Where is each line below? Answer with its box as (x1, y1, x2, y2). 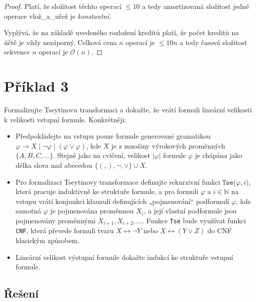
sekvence (4, 47, 30, 57)
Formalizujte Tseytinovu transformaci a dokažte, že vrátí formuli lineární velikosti (4, 104, 252, 115)
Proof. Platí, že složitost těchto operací (4, 1, 122, 11)
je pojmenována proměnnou (50, 205, 134, 216)
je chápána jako (195, 150, 242, 160)
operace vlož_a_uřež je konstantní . (4, 10, 111, 21)
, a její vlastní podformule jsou (143, 205, 237, 216)
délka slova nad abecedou (15, 160, 92, 170)
